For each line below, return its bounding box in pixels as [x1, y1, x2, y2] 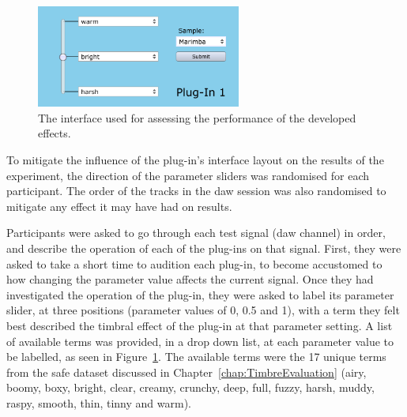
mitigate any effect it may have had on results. [6, 197, 232, 214]
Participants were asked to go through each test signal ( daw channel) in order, [6, 224, 386, 241]
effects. [38, 125, 71, 141]
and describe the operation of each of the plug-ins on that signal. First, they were [6, 239, 401, 256]
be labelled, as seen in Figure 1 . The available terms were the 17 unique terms [6, 348, 386, 365]
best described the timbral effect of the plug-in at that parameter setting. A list [6, 317, 393, 333]
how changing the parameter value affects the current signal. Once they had [6, 271, 374, 287]
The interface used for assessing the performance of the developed [38, 109, 356, 126]
